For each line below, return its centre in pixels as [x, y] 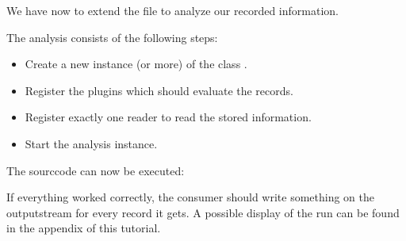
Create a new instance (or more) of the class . [136, 64]
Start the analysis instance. [91, 143]
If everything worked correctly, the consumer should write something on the [191, 197]
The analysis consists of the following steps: [112, 37]
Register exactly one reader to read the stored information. [168, 117]
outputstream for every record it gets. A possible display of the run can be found [203, 212]
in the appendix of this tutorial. [84, 228]
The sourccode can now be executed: [96, 170]
